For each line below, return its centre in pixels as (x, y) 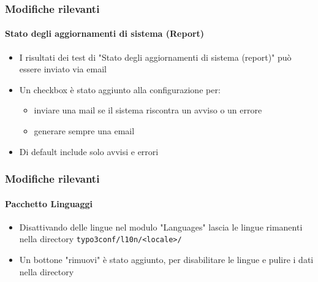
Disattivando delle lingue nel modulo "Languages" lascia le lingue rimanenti (161, 227)
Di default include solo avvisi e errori (89, 151)
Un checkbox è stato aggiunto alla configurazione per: (120, 89)
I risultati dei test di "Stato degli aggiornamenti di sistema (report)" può (155, 57)
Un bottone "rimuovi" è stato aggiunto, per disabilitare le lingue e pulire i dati (166, 260)
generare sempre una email (84, 131)
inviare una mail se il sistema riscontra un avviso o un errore (148, 110)
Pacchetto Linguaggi (49, 203)
